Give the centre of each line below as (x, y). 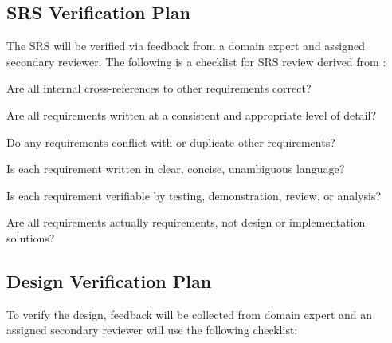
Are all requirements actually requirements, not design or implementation (186, 222)
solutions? (31, 237)
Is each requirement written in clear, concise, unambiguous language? (176, 169)
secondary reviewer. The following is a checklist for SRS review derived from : (196, 61)
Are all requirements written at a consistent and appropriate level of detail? (192, 114)
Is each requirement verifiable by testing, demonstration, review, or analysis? (194, 195)
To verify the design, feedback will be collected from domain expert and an (190, 314)
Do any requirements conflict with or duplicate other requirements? (171, 142)
